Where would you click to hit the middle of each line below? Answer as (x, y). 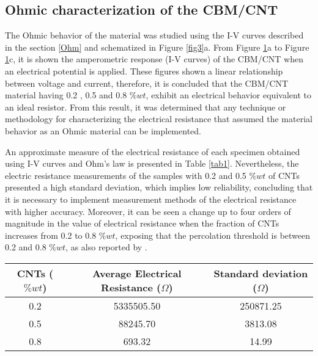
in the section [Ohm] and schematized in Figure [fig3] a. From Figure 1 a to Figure (157, 47)
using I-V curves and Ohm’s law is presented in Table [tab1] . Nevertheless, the (152, 163)
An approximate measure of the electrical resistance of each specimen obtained (153, 151)
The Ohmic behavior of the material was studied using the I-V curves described (154, 35)
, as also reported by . (106, 247)
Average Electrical (137, 273)
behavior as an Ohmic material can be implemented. (103, 130)
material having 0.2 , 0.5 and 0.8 (66, 95)
